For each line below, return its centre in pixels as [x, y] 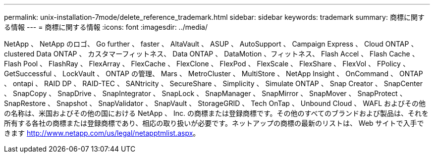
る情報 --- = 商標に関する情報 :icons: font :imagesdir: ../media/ [106, 27]
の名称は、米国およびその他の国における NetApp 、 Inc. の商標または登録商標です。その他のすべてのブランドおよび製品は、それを [216, 113]
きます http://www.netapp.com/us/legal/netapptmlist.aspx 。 [102, 133]
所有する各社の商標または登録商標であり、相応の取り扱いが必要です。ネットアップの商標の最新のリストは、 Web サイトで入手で [214, 123]
